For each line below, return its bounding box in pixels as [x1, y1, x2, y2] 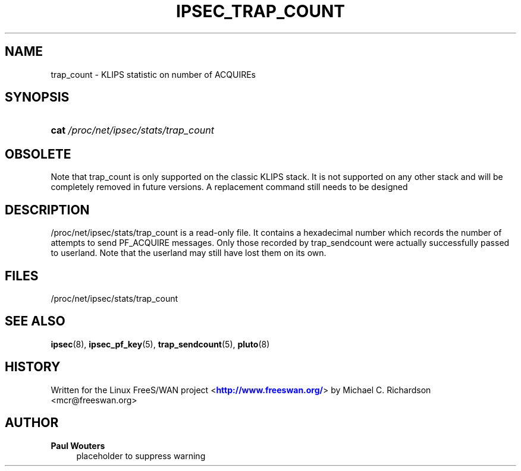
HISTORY [5, 359, 61, 375]
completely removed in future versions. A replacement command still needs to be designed [51, 182, 408, 192]
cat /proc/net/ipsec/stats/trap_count [51, 124, 214, 137]
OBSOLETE [5, 146, 71, 162]
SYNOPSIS [5, 90, 70, 105]
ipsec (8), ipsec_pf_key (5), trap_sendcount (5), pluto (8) [51, 339, 270, 349]
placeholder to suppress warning [76, 450, 206, 461]
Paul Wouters [51, 440, 105, 451]
